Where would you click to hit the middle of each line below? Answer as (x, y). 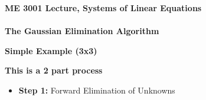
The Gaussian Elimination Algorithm (82, 31)
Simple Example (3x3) (51, 50)
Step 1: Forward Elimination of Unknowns (97, 90)
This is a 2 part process (54, 70)
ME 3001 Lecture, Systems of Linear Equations (103, 8)
